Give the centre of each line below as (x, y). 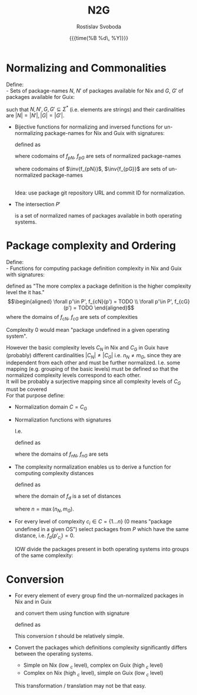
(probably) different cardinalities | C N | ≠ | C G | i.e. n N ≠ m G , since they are (94, 356)
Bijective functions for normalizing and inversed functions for (89, 127)
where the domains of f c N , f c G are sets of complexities (72, 318)
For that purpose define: (36, 396)
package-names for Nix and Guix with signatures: (104, 133)
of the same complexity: (44, 555)
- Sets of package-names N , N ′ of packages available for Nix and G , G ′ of (95, 90)
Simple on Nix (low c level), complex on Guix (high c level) (93, 666)
